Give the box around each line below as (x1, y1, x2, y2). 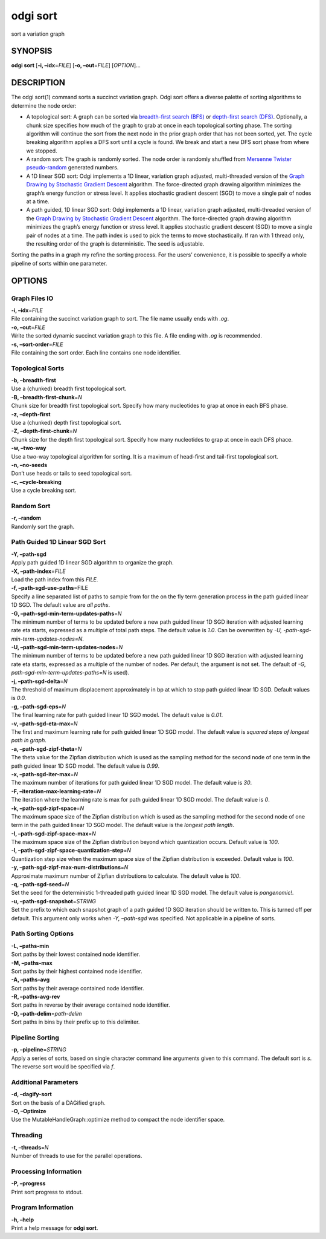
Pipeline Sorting (11, 1033, 60, 1042)
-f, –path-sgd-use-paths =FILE (11, 584, 89, 592)
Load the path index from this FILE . (11, 575, 98, 583)
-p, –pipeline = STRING (11, 1046, 66, 1053)
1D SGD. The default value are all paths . (11, 601, 110, 609)
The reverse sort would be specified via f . (11, 1063, 115, 1070)
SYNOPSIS (11, 46, 53, 56)
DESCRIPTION (11, 77, 66, 88)
